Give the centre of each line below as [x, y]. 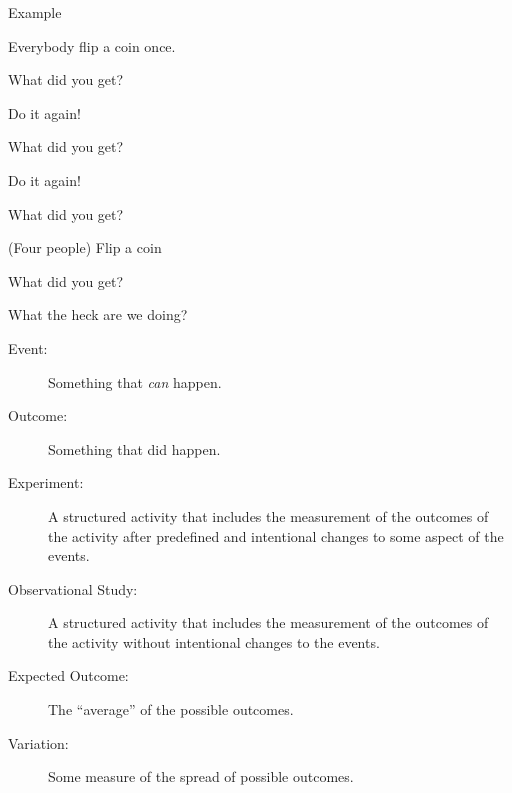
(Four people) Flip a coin [85, 247]
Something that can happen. [135, 381]
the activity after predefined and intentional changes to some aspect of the [276, 535]
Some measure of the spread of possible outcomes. [201, 776]
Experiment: [46, 482]
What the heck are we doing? [98, 314]
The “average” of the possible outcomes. [171, 709]
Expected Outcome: [68, 675]
